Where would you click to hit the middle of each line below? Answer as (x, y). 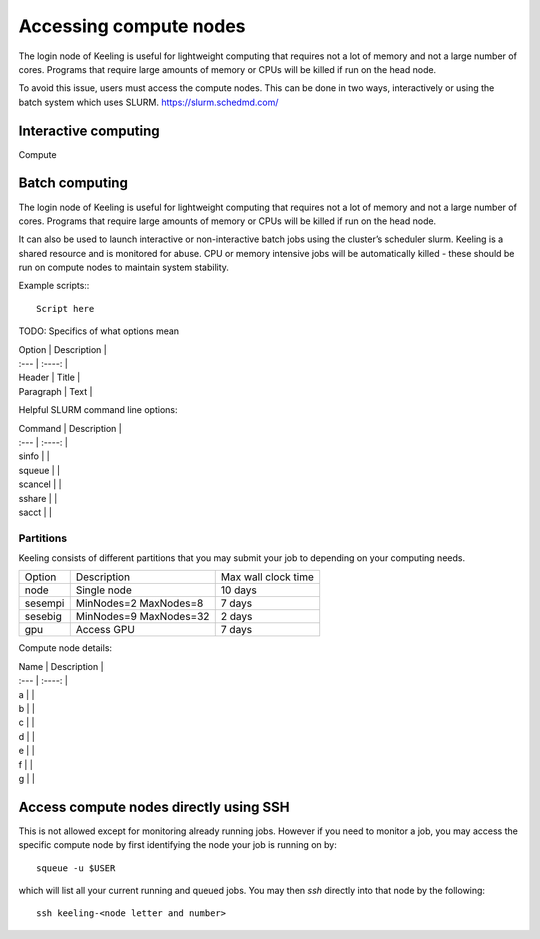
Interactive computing (89, 130)
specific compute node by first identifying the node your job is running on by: (177, 845)
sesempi (44, 603)
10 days (238, 590)
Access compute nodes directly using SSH (154, 806)
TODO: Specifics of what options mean (99, 331)
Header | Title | (49, 377)
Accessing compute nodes (132, 26)
